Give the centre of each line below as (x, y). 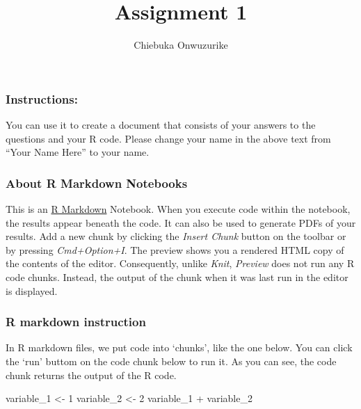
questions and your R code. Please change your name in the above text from (168, 138)
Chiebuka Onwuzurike (181, 45)
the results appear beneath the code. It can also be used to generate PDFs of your (181, 222)
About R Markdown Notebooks (97, 183)
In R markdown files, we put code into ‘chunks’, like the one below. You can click (179, 347)
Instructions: (42, 98)
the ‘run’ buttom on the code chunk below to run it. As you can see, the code (171, 361)
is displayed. (32, 290)
